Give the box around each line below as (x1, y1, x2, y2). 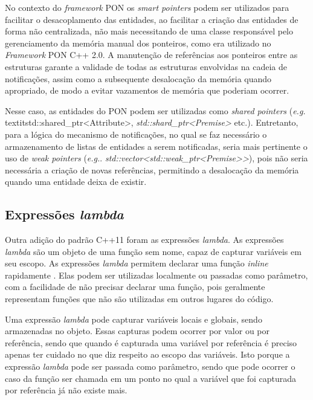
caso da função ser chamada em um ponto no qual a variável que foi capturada (5, 372, 297, 384)
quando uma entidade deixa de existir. (5, 175, 147, 188)
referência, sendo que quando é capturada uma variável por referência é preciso (5, 336, 297, 349)
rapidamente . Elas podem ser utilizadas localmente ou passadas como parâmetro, (5, 268, 308, 281)
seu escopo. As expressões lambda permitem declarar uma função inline (5, 257, 268, 269)
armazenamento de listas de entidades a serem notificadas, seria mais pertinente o (5, 140, 308, 152)
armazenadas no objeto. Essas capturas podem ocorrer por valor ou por (5, 324, 270, 337)
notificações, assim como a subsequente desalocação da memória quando (5, 72, 272, 85)
